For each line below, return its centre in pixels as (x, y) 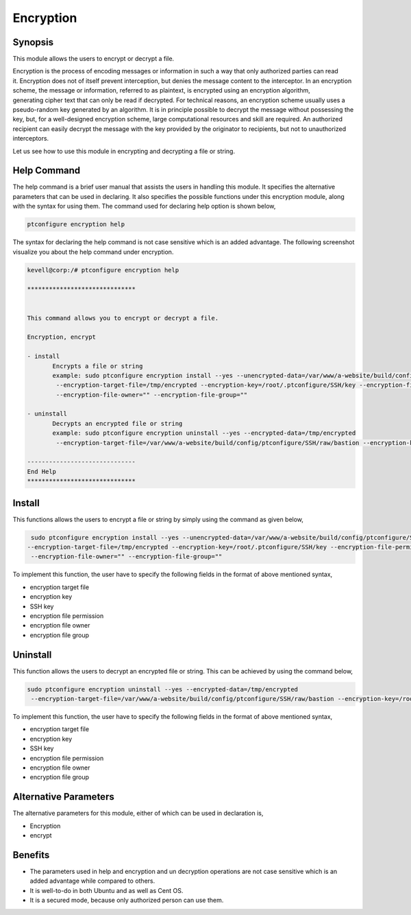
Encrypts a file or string (98, 366)
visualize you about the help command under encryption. (93, 252)
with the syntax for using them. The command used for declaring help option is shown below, (144, 206)
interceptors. (31, 139)
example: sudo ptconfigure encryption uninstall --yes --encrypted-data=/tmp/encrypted (204, 433)
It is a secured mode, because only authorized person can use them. (127, 900)
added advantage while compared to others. (92, 881)
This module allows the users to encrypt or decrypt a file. (94, 59)
